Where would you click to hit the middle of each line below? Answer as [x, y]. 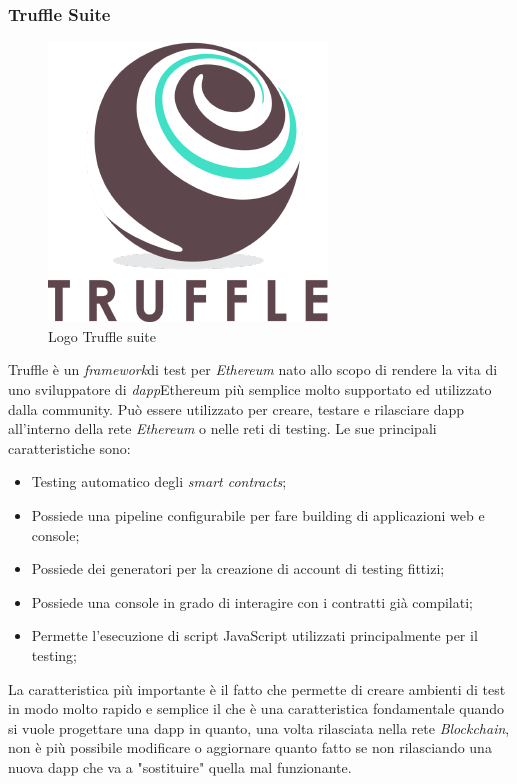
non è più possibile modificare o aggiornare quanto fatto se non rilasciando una [250, 747]
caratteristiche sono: [69, 447]
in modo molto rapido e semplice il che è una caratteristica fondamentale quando [256, 708]
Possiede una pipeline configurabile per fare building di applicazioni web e [258, 514]
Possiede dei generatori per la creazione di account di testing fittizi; [238, 568]
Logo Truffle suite [102, 335]
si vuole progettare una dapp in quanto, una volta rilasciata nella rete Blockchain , [259, 727]
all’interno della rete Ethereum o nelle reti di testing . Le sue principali [222, 428]
